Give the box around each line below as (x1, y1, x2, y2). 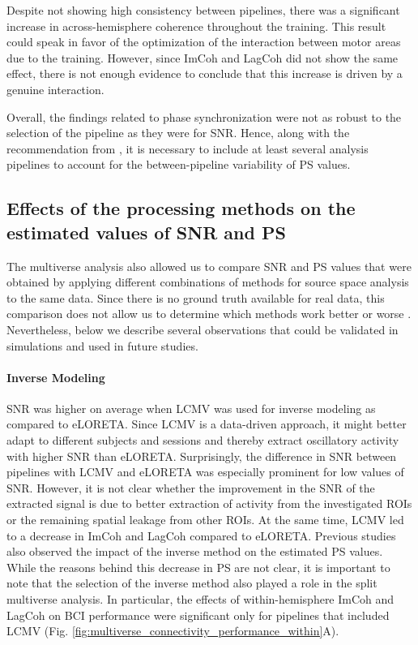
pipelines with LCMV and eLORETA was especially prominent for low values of (6, 463, 404, 480)
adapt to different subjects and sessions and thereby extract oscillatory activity (6, 432, 399, 449)
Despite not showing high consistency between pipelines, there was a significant (6, 2, 400, 18)
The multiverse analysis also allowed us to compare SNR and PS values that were (6, 257, 412, 274)
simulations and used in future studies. (6, 337, 198, 354)
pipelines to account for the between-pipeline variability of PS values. (6, 156, 351, 173)
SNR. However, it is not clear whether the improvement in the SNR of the (6, 479, 375, 496)
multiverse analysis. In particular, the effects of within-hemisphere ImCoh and (6, 591, 395, 608)
